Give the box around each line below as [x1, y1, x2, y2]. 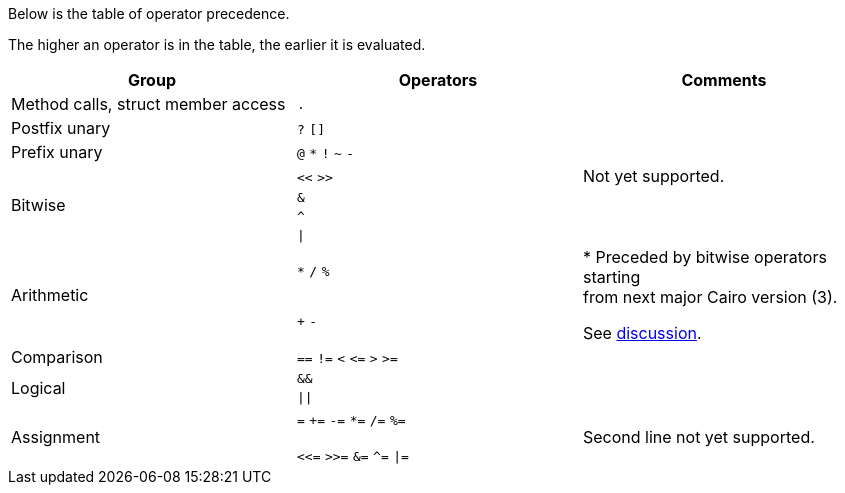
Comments [681, 70, 767, 90]
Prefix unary [11, 142, 103, 162]
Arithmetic [11, 285, 89, 305]
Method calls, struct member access [11, 94, 286, 114]
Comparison [11, 347, 103, 367]
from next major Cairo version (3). [582, 287, 838, 307]
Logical [11, 378, 66, 398]
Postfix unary [11, 118, 111, 138]
